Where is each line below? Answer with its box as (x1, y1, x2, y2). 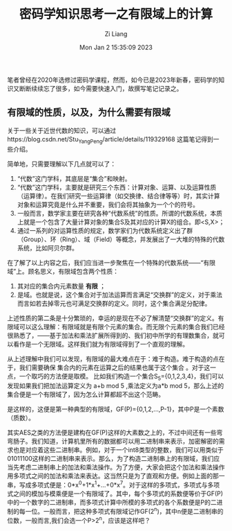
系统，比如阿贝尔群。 (17, 243, 78, 252)
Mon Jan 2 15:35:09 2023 (79, 43, 153, 51)
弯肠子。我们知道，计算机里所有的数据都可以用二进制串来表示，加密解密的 (7, 437, 219, 446)
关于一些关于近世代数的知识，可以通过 (7, 126, 116, 134)
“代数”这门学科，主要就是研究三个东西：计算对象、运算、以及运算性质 (17, 183, 217, 191)
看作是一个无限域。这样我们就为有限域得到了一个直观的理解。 (12, 340, 188, 348)
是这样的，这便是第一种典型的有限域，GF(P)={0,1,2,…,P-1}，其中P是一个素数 (7, 405, 224, 413)
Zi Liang (104, 29, 128, 38)
